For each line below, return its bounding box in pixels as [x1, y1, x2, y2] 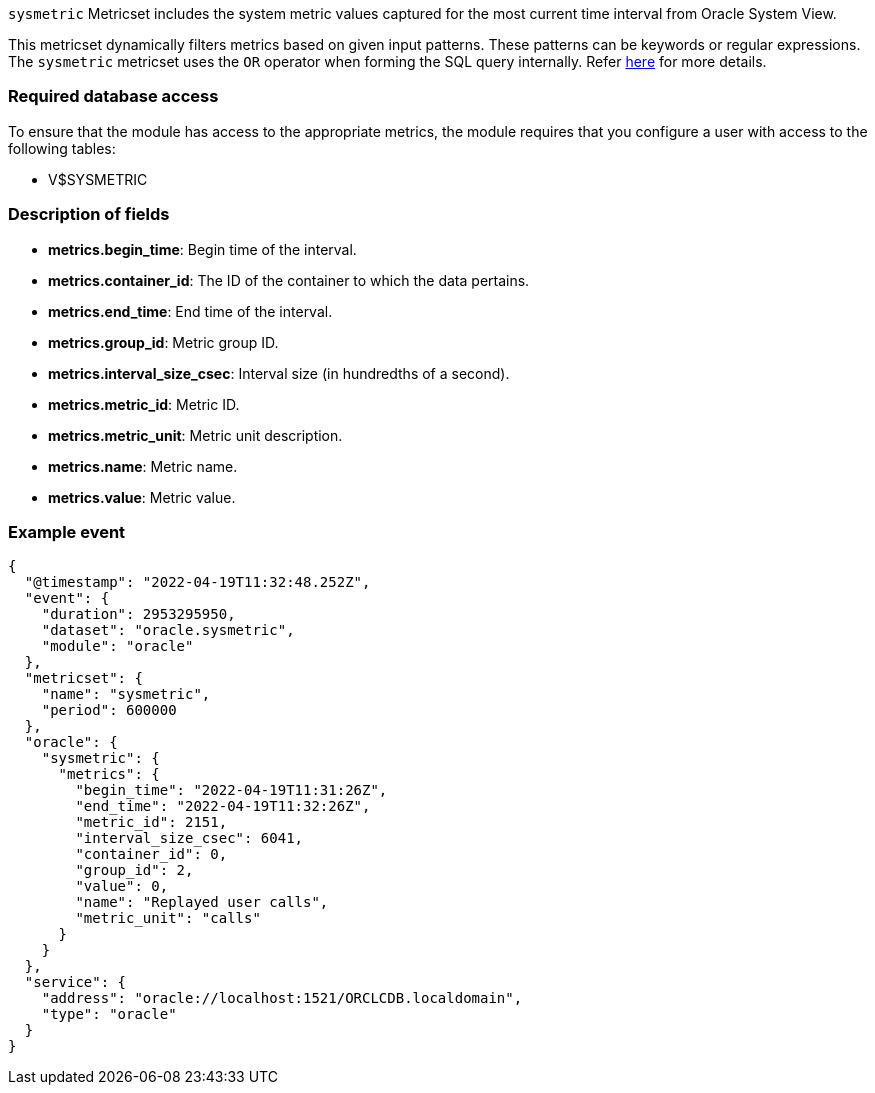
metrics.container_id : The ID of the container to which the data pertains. [48, 271, 530, 289]
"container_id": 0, [75, 846, 228, 863]
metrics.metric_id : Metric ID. [48, 395, 240, 413]
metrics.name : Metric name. [48, 457, 238, 475]
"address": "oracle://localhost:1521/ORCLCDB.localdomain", [41, 990, 523, 1007]
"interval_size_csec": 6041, [75, 830, 304, 847]
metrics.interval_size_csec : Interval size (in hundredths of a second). [48, 364, 510, 382]
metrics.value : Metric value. [48, 488, 236, 506]
